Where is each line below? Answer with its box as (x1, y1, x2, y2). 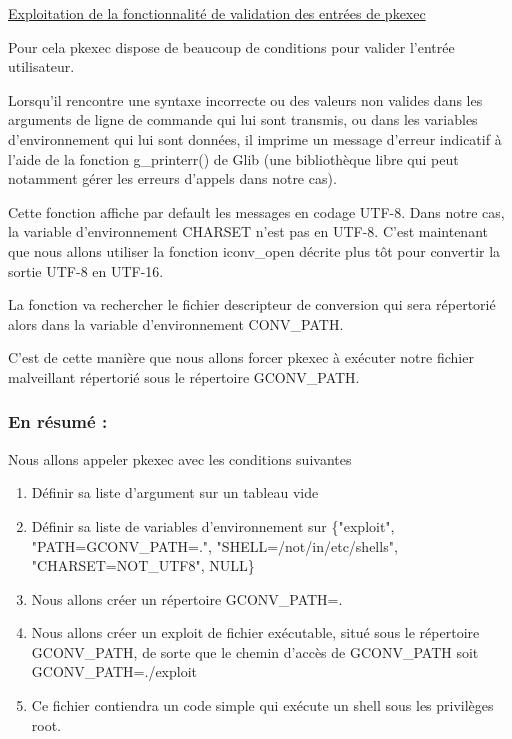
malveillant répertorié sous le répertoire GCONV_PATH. (8, 366, 360, 387)
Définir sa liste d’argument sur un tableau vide (31, 482, 319, 503)
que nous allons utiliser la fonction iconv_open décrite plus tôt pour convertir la (8, 240, 501, 261)
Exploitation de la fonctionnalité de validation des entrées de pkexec (8, 3, 426, 23)
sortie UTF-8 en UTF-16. (8, 260, 164, 281)
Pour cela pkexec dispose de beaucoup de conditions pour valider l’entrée (8, 36, 455, 57)
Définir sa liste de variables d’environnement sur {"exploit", (31, 515, 395, 536)
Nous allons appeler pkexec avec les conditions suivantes (8, 448, 352, 469)
